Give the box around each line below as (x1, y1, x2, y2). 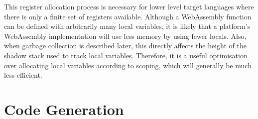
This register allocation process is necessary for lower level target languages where (4, 1, 254, 11)
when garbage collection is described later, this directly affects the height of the (4, 40, 247, 51)
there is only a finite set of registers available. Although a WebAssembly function (4, 11, 252, 21)
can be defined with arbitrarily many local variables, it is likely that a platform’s (4, 21, 251, 31)
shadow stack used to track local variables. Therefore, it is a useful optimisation (4, 50, 248, 60)
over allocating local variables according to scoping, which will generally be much (4, 60, 252, 70)
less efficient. (4, 70, 42, 80)
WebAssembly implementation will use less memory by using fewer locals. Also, (4, 30, 247, 41)
